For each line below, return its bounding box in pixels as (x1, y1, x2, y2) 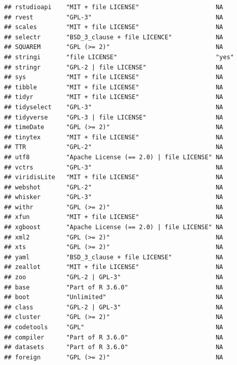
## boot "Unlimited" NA (4, 294, 223, 301)
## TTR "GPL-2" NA (4, 143, 223, 151)
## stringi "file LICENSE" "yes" (4, 53, 234, 61)
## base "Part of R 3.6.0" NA (4, 283, 223, 291)
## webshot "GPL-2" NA (4, 183, 223, 191)
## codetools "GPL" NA (4, 324, 223, 331)
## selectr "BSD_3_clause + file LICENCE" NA (4, 33, 223, 41)
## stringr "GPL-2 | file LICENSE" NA (4, 63, 223, 71)
